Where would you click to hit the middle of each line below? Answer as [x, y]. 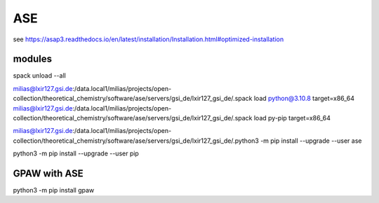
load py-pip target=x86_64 [292, 118]
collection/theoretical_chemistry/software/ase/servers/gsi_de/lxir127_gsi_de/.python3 [136, 141]
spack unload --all [39, 76]
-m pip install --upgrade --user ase [311, 141]
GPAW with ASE [48, 174]
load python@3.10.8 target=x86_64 [304, 99]
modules [33, 59]
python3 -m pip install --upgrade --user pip [76, 153]
